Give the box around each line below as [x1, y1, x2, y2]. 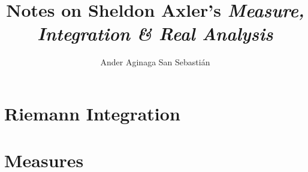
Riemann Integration [4, 101, 180, 125]
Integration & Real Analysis [37, 21, 273, 46]
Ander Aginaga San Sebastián [100, 56, 210, 68]
